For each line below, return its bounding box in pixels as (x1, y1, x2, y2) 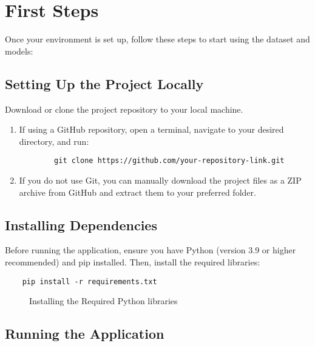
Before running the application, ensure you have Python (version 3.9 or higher (5, 244, 296, 256)
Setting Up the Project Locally (5, 74, 204, 93)
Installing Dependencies (5, 215, 157, 234)
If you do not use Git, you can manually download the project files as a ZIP (19, 173, 302, 186)
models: (5, 44, 33, 57)
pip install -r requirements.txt (22, 277, 157, 286)
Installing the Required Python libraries (29, 294, 178, 307)
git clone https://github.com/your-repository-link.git (54, 156, 285, 165)
